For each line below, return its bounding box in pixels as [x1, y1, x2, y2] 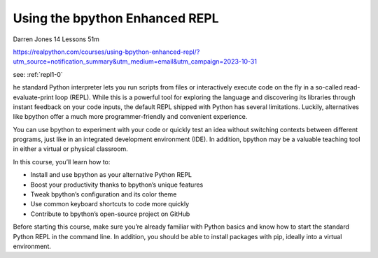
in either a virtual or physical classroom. [13, 145, 129, 153]
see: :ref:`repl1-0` [13, 70, 63, 78]
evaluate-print [13, 93, 54, 101]
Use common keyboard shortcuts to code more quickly [30, 200, 190, 208]
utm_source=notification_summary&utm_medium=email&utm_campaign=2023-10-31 [13, 57, 257, 66]
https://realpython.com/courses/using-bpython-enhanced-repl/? [13, 48, 200, 56]
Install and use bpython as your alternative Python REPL [30, 171, 192, 179]
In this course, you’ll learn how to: [13, 157, 111, 166]
